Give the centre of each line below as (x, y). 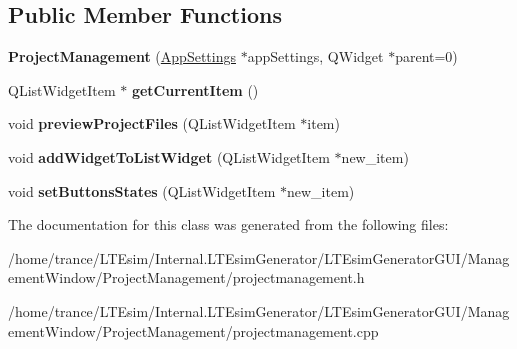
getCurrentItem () (195, 89)
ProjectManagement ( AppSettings (122, 56)
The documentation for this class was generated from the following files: (228, 224)
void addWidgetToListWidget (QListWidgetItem (169, 156)
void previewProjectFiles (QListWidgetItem (152, 123)
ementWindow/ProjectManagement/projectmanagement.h (186, 277)
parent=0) (426, 56)
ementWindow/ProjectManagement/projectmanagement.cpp (193, 330)
